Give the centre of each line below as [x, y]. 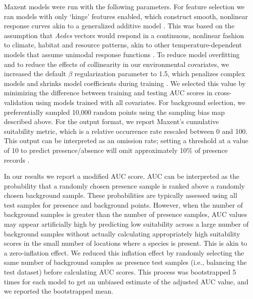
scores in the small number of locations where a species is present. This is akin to [126, 243]
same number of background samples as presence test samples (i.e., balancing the [125, 262]
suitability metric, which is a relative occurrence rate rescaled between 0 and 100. [126, 131]
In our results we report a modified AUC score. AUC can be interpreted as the [122, 176]
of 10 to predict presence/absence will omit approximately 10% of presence [116, 150]
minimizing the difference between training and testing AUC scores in [108, 93]
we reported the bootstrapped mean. [59, 291]
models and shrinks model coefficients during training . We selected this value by [125, 83]
